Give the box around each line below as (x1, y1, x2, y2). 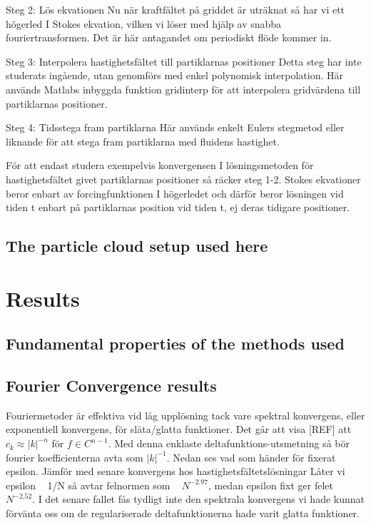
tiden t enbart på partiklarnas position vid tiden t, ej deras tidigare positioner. (6, 200, 350, 215)
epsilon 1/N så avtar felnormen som (6, 477, 171, 492)
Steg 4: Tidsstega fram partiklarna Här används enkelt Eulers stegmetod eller (6, 120, 345, 135)
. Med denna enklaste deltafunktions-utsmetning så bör (108, 436, 350, 451)
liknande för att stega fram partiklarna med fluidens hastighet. (6, 133, 280, 148)
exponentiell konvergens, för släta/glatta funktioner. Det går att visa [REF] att (6, 422, 352, 437)
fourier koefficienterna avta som (6, 449, 143, 464)
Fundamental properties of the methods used (6, 332, 345, 355)
